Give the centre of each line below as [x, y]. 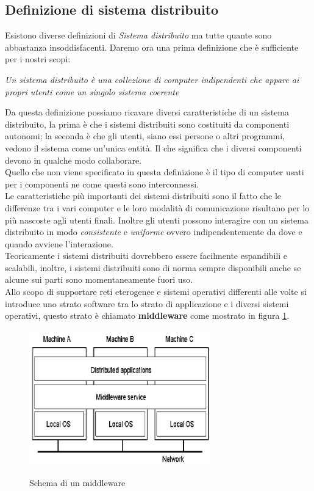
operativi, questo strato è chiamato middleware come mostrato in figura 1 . [147, 315]
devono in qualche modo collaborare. [73, 160]
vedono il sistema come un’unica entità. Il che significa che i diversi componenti [153, 147]
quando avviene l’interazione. [59, 243]
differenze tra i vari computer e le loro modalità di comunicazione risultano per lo [157, 207]
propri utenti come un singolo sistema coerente [92, 91]
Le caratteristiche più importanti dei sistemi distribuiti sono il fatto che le [143, 196]
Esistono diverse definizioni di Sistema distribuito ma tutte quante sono [138, 35]
